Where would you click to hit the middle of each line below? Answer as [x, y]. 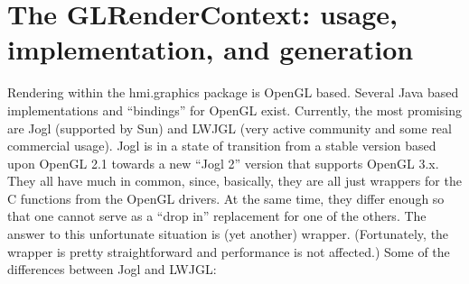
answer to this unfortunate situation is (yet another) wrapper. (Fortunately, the [228, 234]
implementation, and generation [211, 49]
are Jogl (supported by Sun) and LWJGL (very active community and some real [230, 128]
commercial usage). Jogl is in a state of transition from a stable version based [222, 146]
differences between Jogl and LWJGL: [112, 269]
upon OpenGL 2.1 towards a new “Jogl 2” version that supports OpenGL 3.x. [223, 163]
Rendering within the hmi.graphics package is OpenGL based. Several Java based [233, 92]
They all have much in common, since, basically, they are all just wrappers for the [234, 181]
